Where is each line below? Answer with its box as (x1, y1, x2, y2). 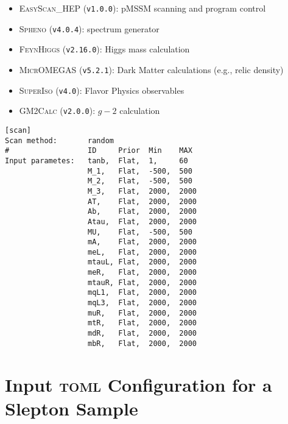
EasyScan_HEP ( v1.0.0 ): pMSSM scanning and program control (19, 2, 266, 14)
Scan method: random (5, 136, 114, 145)
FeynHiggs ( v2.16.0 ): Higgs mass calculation (19, 43, 190, 55)
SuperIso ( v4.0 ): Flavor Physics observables (19, 83, 184, 96)
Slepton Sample (5, 395, 138, 420)
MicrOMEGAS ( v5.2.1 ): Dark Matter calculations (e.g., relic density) (19, 63, 284, 76)
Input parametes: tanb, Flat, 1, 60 (5, 156, 188, 165)
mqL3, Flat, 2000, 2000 (88, 299, 197, 308)
